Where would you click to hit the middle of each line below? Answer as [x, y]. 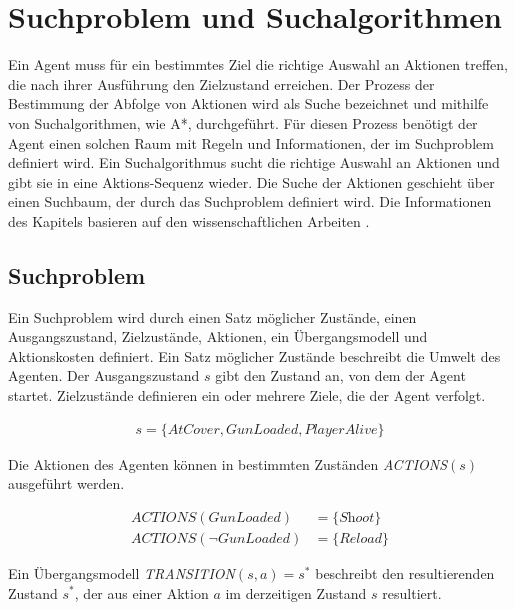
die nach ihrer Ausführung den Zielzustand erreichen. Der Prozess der [221, 83]
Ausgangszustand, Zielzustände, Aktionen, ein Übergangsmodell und [218, 336]
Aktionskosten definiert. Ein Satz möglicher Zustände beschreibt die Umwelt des [254, 355]
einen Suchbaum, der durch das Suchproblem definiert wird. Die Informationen [250, 201]
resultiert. [412, 592]
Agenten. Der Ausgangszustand [104, 375]
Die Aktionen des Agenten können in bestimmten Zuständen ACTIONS [228, 463]
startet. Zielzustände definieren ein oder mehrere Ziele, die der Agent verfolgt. [247, 395]
